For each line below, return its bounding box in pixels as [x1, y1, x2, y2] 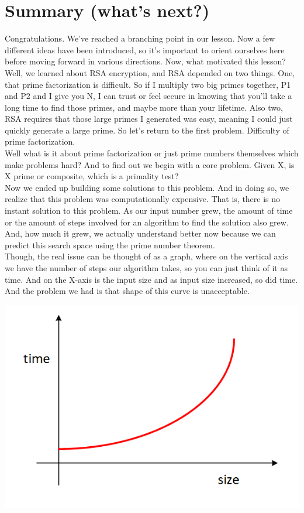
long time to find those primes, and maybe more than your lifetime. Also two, [5, 101, 283, 113]
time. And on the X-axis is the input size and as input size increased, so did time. [5, 273, 298, 285]
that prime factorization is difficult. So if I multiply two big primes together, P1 [5, 78, 291, 90]
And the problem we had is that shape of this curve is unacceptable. [5, 285, 250, 297]
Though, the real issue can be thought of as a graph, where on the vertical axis [5, 250, 288, 262]
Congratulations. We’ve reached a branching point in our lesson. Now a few [5, 32, 275, 45]
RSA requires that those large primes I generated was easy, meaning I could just [5, 112, 293, 125]
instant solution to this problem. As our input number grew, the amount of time [5, 204, 293, 217]
